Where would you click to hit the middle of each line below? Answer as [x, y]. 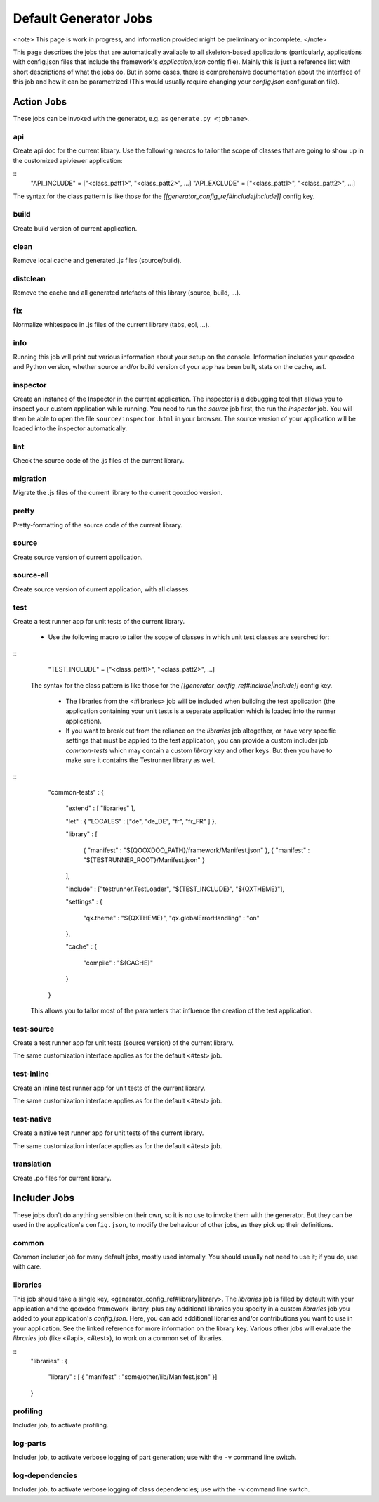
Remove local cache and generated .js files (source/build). [97, 261]
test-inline [31, 1074]
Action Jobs [40, 102]
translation [32, 1164]
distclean [29, 278]
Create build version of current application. [75, 228]
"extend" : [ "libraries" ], [100, 808]
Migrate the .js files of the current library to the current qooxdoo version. [118, 493]
